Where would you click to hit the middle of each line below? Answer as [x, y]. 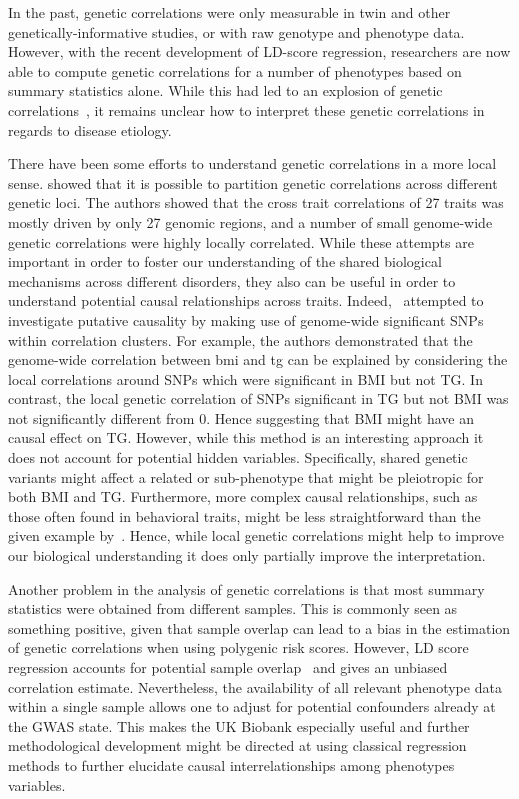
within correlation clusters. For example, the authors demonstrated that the [240, 339]
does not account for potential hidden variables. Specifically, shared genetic [238, 457]
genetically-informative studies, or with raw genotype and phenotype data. [236, 31]
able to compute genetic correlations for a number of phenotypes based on [235, 70]
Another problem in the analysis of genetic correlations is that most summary [246, 588]
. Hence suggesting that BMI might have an [340, 417]
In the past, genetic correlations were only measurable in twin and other [229, 12]
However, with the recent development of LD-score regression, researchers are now [259, 51]
